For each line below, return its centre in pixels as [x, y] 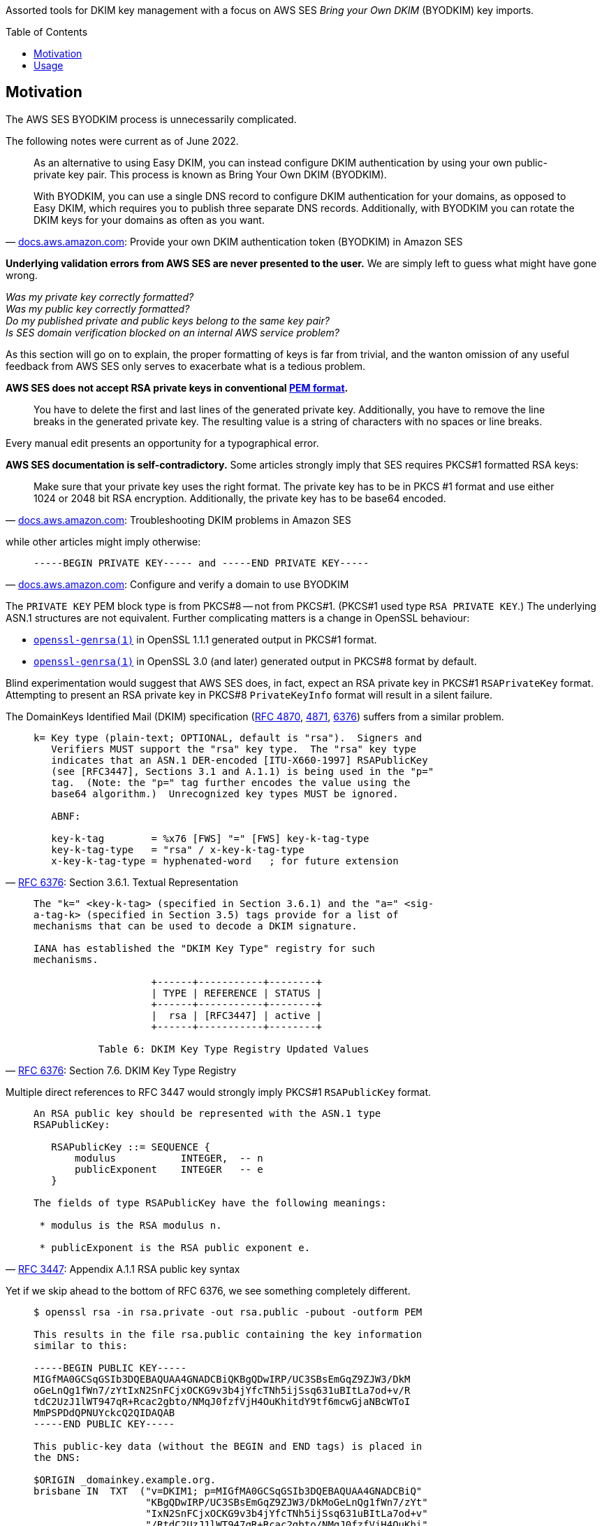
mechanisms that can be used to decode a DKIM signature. [196, 926]
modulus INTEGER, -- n [169, 1158]
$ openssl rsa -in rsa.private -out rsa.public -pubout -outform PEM [228, 1312]
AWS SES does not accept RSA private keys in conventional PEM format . [177, 387]
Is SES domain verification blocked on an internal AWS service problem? [173, 332]
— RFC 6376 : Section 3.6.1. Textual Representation [122, 882]
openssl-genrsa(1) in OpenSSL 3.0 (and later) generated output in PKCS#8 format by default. [255, 661]
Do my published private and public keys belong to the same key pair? [168, 320]
